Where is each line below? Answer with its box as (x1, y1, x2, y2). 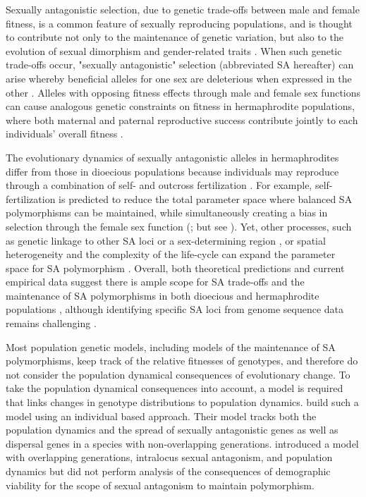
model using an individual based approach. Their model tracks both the (6, 408, 317, 423)
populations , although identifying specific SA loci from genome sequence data (6, 302, 344, 317)
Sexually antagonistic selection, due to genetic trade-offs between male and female (6, 2, 360, 16)
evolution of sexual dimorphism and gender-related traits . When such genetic (6, 43, 342, 58)
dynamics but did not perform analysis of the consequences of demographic (6, 464, 331, 478)
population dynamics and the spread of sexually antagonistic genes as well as (6, 422, 338, 437)
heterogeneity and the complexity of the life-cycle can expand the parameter (6, 247, 336, 262)
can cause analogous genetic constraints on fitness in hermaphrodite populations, (6, 99, 355, 113)
